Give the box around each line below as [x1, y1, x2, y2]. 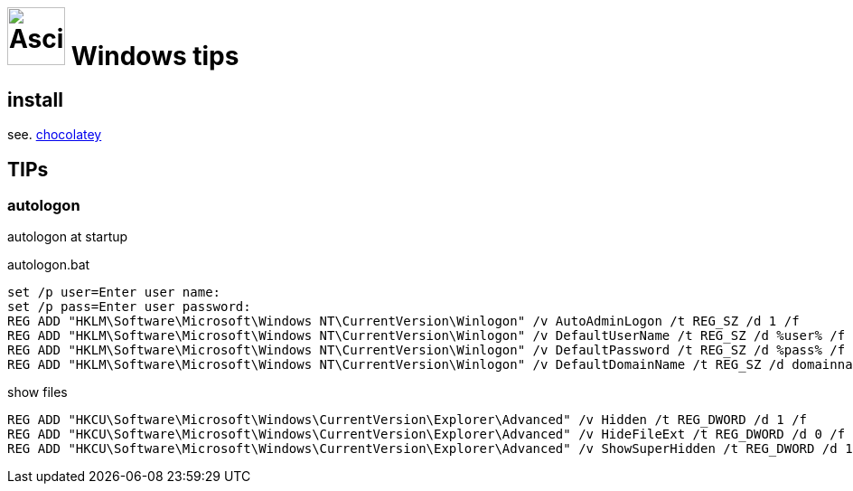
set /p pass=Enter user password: [7, 299, 251, 315]
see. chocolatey [7, 127, 102, 143]
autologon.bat [7, 257, 90, 273]
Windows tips [70, 41, 239, 71]
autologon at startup [7, 229, 128, 245]
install [7, 88, 63, 111]
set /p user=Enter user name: [7, 285, 221, 300]
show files [7, 384, 68, 401]
